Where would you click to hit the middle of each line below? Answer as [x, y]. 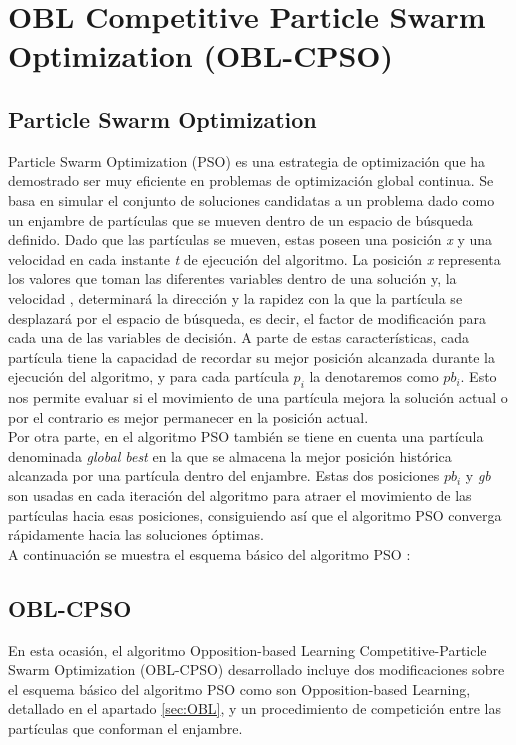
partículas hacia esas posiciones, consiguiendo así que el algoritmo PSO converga [255, 514]
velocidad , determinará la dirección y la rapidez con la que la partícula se [235, 297]
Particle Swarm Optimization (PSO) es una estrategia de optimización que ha [247, 160]
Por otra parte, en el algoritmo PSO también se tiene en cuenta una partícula [246, 436]
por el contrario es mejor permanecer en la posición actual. [188, 416]
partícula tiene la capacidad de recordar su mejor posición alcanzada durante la [251, 356]
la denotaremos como [374, 376]
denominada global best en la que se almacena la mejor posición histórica [230, 455]
